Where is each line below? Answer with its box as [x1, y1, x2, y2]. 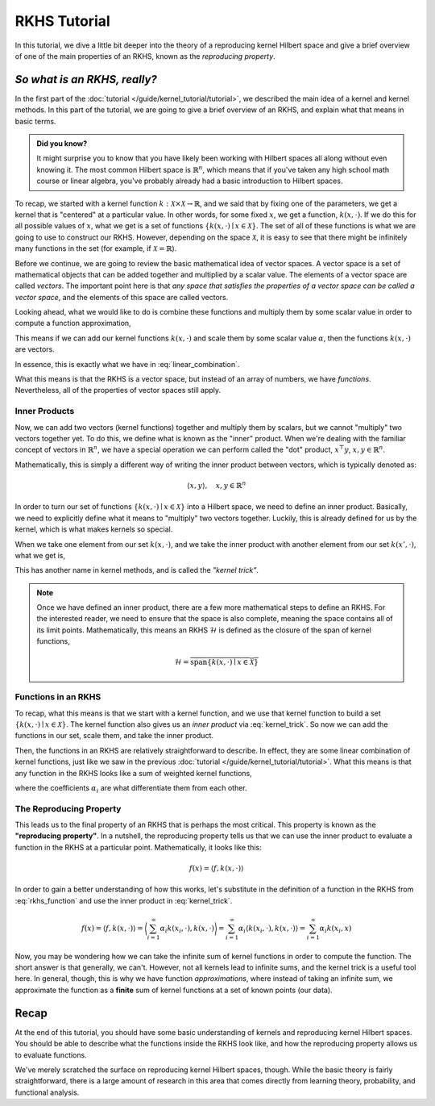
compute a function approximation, [14, 319, 132, 328]
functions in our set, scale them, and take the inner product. [14, 731, 213, 741]
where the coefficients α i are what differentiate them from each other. [14, 783, 247, 795]
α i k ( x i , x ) [319, 924, 352, 935]
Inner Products [14, 406, 75, 417]
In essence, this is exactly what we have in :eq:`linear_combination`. [14, 359, 240, 369]
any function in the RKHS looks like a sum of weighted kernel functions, [14, 768, 253, 778]
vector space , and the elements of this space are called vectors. [14, 292, 229, 302]
